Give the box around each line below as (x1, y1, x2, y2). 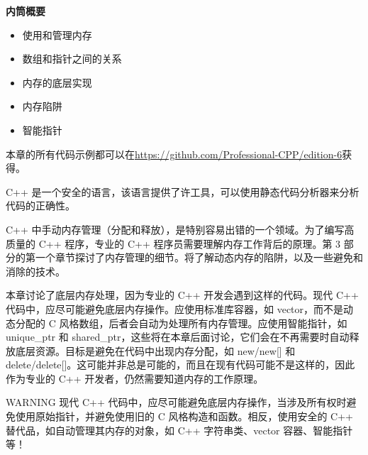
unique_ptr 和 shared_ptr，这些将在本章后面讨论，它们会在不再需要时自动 (6, 329, 350, 344)
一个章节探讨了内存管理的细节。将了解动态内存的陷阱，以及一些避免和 (35, 250, 363, 265)
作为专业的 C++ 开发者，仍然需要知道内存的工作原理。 (6, 371, 264, 385)
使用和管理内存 (22, 27, 92, 42)
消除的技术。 (6, 263, 65, 278)
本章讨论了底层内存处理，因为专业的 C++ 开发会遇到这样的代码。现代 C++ (6, 287, 359, 302)
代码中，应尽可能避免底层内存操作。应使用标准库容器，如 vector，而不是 (6, 301, 344, 316)
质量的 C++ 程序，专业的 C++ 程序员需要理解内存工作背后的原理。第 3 (6, 236, 341, 251)
